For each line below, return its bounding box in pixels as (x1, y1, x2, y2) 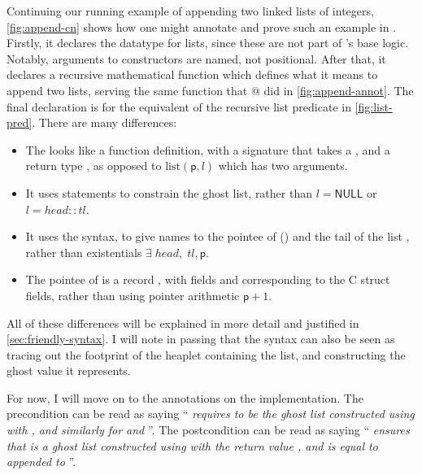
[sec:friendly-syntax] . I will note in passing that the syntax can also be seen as (7, 330, 395, 347)
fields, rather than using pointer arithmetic (25, 286, 240, 303)
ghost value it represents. (7, 362, 131, 379)
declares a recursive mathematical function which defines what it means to (7, 66, 378, 83)
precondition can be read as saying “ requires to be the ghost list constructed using (7, 405, 415, 422)
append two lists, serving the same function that (7, 81, 248, 98)
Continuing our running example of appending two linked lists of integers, (7, 2, 374, 19)
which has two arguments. (218, 157, 348, 174)
